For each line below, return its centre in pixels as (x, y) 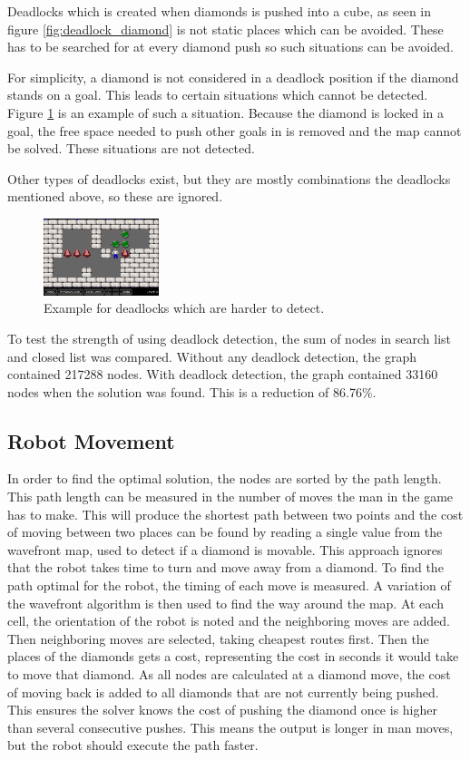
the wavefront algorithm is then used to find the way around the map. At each (225, 603)
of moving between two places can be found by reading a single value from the (225, 532)
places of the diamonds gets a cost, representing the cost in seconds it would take (233, 656)
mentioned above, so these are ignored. (115, 196)
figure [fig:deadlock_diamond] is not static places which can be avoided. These (225, 29)
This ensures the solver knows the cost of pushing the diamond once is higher (222, 710)
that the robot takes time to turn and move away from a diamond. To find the (225, 567)
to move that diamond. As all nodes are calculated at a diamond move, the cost (229, 674)
